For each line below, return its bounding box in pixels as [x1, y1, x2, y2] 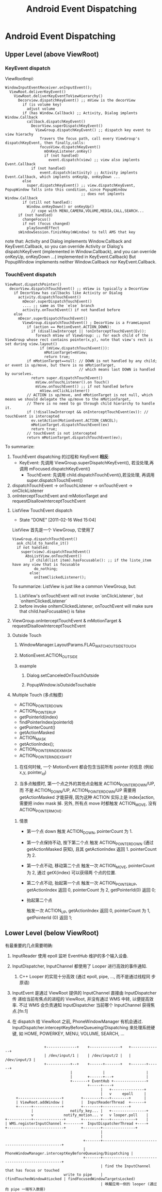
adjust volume [26, 106, 55, 111]
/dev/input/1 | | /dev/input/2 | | [48, 1053, 131, 1058]
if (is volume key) [22, 102, 62, 107]
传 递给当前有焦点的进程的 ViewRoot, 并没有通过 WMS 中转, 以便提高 [12, 996, 149, 1002]
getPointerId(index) [19, 714, 58, 720]
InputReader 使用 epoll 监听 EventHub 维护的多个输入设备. [12, 953, 129, 959]
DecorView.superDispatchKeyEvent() [31, 123, 103, 128]
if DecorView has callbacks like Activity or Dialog [14, 291, 123, 296]
